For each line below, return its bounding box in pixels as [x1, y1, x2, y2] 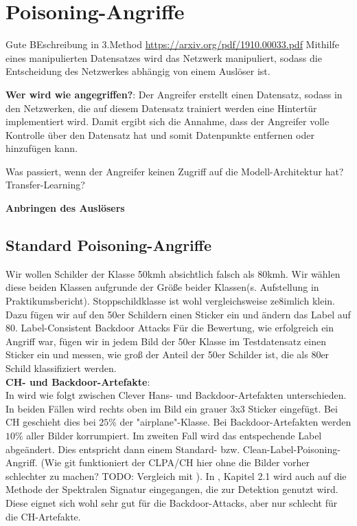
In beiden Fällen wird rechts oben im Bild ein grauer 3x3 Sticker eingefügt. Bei [5, 401, 338, 415]
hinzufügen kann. [5, 141, 78, 155]
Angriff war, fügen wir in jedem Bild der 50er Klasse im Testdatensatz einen [5, 333, 326, 348]
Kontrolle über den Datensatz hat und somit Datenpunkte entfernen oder [5, 127, 314, 142]
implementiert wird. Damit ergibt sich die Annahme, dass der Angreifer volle [5, 114, 330, 129]
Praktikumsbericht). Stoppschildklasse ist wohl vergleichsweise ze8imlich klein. [5, 294, 335, 308]
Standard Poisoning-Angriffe [5, 234, 211, 256]
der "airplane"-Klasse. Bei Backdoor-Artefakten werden [119, 415, 352, 429]
